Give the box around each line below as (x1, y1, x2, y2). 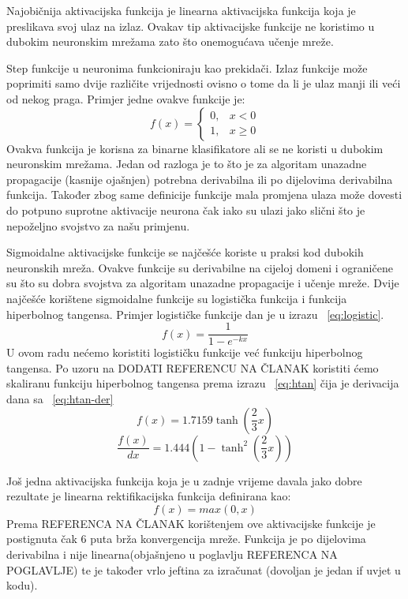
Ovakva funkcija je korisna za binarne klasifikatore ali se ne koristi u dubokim (6, 140, 384, 156)
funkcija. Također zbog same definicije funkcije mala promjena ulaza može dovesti (6, 186, 402, 203)
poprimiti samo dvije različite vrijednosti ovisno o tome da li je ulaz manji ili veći (6, 75, 401, 92)
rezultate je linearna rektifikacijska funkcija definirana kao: (6, 488, 291, 504)
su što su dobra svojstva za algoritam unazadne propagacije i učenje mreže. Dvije (6, 275, 399, 291)
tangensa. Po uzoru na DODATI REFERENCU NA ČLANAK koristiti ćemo (6, 359, 379, 376)
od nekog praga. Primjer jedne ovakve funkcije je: (6, 90, 245, 107)
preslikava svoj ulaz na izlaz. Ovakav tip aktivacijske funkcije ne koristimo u (6, 17, 375, 34)
